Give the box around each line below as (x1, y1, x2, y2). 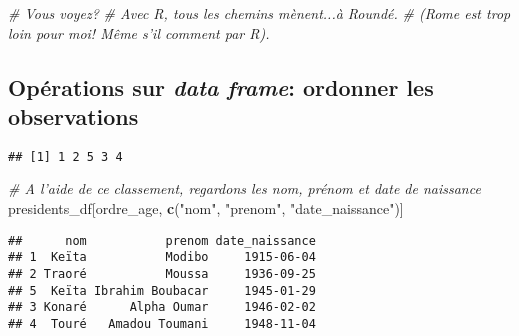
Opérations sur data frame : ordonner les (8, 71, 434, 102)
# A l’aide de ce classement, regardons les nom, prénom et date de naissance (8, 178, 481, 199)
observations (8, 100, 139, 131)
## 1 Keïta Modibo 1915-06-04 (8, 250, 316, 265)
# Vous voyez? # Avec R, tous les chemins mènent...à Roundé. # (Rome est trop (8, 3, 511, 23)
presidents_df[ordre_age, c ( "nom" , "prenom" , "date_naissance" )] (8, 198, 404, 219)
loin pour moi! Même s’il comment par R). (8, 22, 270, 43)
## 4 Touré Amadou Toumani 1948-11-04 (8, 316, 316, 331)
